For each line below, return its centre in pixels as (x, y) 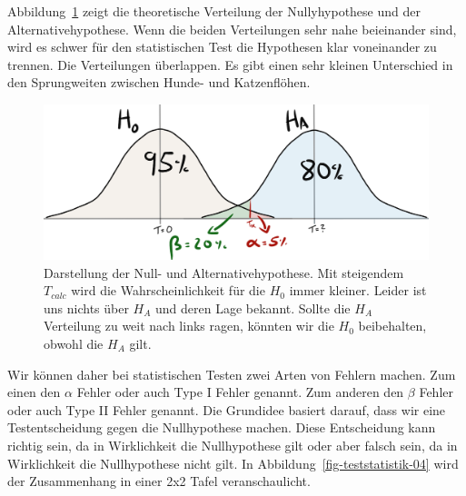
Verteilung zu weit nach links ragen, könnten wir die (189, 326)
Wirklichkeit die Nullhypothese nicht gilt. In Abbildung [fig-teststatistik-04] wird (233, 463)
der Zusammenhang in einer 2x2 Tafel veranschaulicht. (159, 481)
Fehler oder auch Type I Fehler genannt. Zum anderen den (240, 392)
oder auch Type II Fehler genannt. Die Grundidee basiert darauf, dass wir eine (227, 409)
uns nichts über (86, 308)
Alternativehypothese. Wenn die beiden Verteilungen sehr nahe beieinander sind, (232, 29)
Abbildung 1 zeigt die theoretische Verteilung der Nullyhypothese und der (214, 11)
